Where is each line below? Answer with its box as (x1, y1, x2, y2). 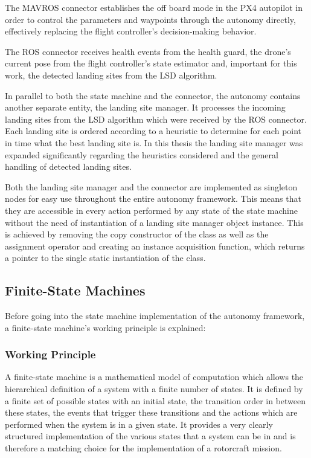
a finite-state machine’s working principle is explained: (5, 321, 206, 334)
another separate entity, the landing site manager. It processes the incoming (5, 101, 286, 114)
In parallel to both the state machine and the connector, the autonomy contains (5, 89, 301, 102)
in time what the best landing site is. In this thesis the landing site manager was (5, 136, 303, 149)
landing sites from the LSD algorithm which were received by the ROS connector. (5, 112, 307, 125)
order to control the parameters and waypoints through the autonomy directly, (5, 13, 296, 25)
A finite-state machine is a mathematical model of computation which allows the (5, 370, 304, 383)
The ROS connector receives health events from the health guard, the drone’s (5, 45, 291, 57)
